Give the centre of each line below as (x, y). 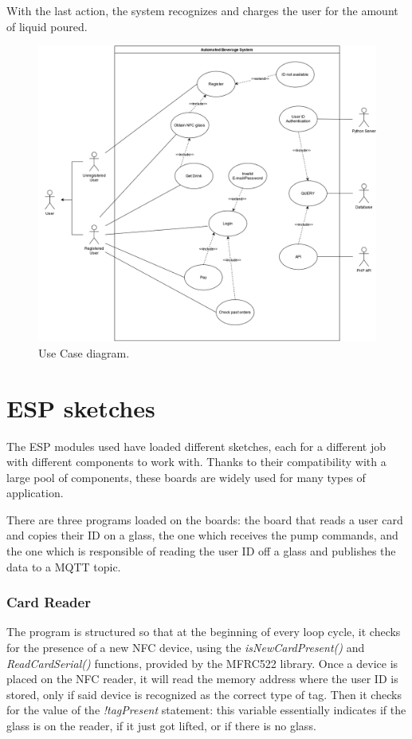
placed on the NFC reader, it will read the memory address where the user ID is (202, 679)
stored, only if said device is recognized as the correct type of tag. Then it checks (204, 694)
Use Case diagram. (84, 352)
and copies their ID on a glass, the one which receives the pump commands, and (202, 535)
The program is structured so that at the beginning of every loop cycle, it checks (204, 632)
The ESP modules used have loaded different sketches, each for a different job (196, 446)
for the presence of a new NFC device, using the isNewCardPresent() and (186, 648)
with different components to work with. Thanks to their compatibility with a (196, 462)
